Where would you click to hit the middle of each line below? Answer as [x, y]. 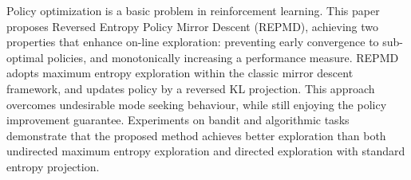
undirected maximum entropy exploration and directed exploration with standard [206, 151]
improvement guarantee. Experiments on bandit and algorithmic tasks [178, 120]
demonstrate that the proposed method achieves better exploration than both [196, 135]
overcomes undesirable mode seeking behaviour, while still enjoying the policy [197, 104]
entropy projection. [53, 166]
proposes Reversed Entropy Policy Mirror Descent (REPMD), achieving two [193, 26]
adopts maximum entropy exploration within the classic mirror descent [180, 73]
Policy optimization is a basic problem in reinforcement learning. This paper [193, 10]
